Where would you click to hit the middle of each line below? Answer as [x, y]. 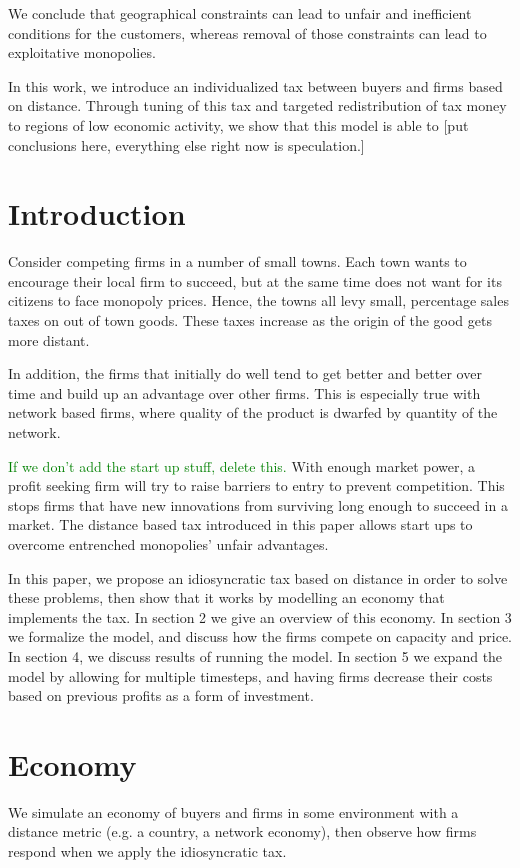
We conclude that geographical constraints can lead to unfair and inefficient [240, 13]
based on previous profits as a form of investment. [161, 695]
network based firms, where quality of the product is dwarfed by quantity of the [253, 412]
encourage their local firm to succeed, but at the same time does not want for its [255, 280]
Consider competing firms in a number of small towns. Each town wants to [237, 261]
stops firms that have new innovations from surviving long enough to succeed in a [258, 504]
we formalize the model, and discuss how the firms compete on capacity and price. [260, 636]
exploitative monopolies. [82, 52]
